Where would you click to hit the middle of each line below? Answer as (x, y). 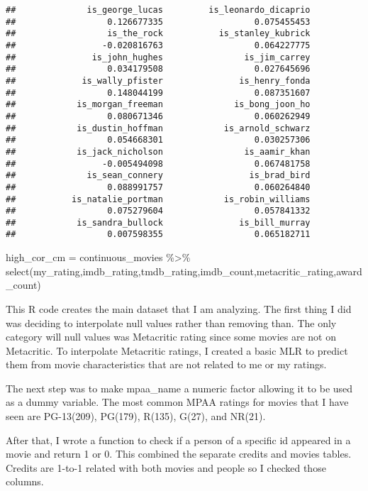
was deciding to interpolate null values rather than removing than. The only (171, 322)
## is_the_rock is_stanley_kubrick (158, 34)
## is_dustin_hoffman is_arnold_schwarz (158, 128)
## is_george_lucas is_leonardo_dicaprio (158, 10)
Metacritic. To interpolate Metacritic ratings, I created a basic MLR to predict (177, 350)
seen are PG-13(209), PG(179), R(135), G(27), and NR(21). (136, 416)
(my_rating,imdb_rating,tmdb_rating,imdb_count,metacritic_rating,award (196, 271)
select (18, 271)
